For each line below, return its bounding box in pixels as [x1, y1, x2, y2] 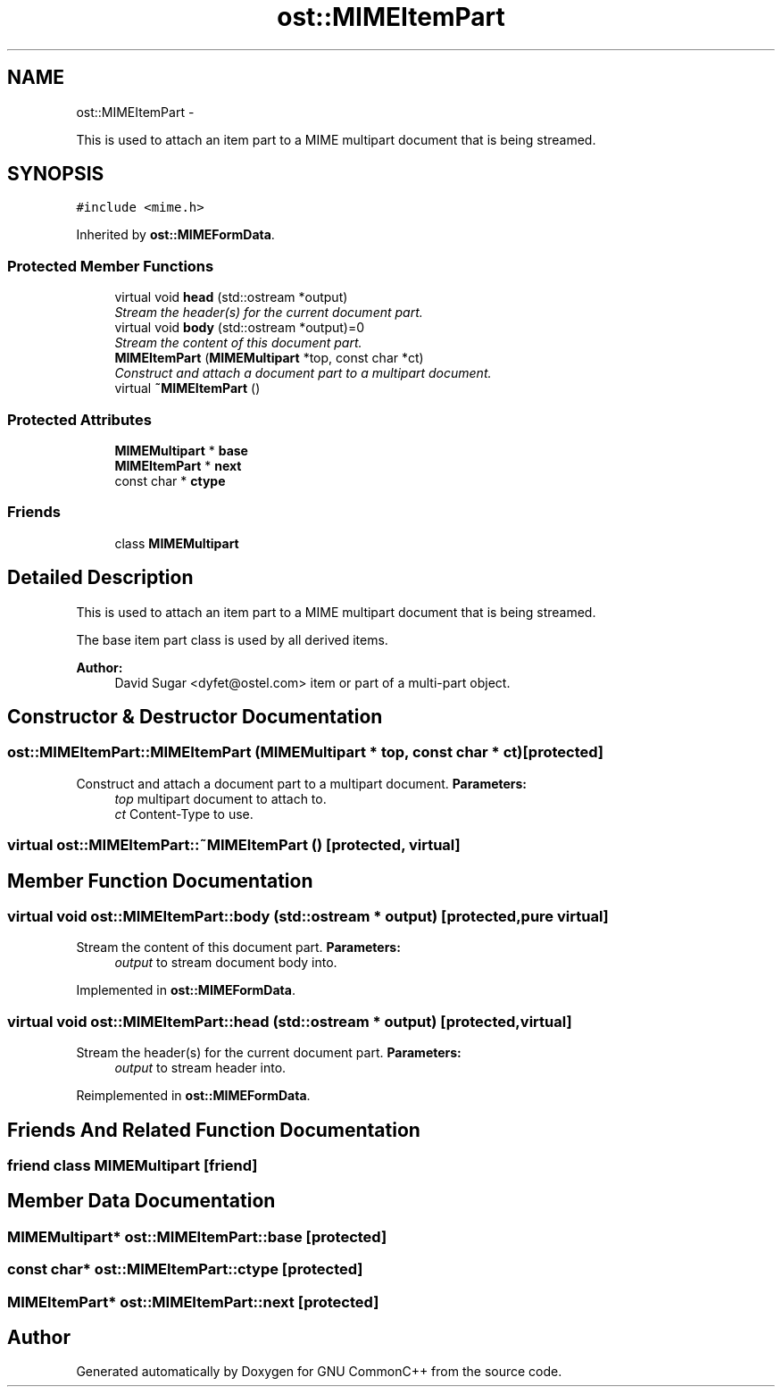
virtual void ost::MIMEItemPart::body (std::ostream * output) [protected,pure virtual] [7, 906, 609, 925]
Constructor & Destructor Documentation [7, 705, 383, 728]
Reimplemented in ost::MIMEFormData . [76, 1088, 311, 1104]
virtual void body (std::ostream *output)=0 [114, 320, 365, 336]
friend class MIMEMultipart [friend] [7, 1156, 258, 1174]
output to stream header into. [114, 1060, 287, 1076]
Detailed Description [7, 566, 194, 589]
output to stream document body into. [114, 955, 337, 971]
